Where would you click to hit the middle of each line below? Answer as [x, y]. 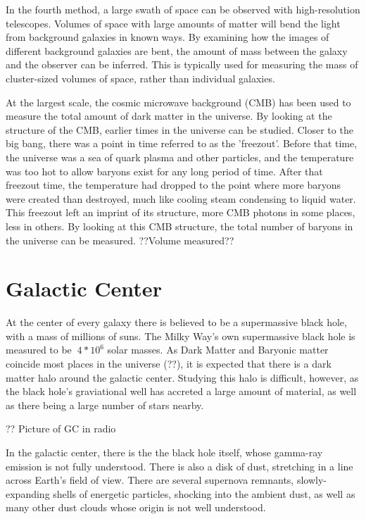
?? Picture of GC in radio [61, 429]
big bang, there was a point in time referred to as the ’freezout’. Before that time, [182, 143]
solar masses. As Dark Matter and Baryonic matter [218, 350]
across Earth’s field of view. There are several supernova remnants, [150, 480]
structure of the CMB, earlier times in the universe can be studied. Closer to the [179, 129]
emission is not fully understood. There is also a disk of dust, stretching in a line [179, 466]
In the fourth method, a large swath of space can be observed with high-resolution [183, 9]
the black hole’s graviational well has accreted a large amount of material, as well [181, 391]
